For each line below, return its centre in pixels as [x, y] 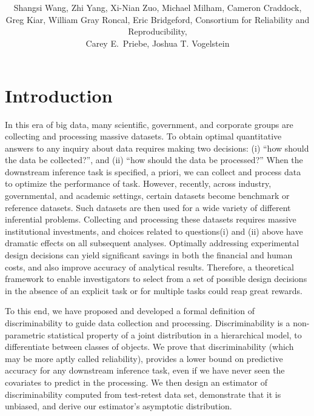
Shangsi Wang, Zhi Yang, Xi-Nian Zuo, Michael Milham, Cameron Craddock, [158, 8]
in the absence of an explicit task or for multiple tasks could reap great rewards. [154, 290]
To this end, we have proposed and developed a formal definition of [130, 311]
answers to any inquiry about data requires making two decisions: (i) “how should [157, 148]
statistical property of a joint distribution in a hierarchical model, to [175, 334]
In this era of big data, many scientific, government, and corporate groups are [149, 124]
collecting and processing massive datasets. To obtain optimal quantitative [143, 136]
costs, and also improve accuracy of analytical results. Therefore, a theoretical [149, 267]
